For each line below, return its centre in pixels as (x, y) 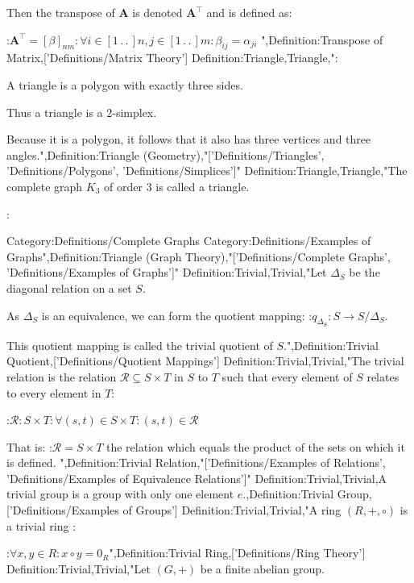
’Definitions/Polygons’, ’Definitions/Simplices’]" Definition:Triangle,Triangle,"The (207, 171)
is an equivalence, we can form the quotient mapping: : (177, 315)
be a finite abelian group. (262, 568)
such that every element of (287, 376)
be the (364, 272)
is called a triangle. (203, 186)
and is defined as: (249, 12)
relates (383, 376)
